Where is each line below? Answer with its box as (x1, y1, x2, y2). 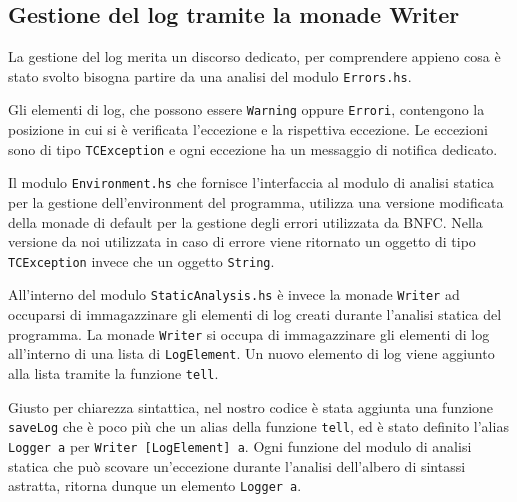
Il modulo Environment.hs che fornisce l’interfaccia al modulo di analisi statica (8, 172, 494, 193)
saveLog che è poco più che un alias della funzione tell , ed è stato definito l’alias (8, 416, 509, 437)
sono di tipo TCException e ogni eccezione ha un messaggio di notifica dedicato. (8, 138, 498, 159)
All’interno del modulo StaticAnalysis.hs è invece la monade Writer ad (8, 284, 460, 305)
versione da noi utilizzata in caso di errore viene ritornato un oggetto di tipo (8, 231, 476, 252)
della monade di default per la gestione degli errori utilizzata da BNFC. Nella (8, 211, 483, 232)
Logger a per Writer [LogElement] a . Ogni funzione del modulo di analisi (8, 435, 472, 456)
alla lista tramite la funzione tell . (8, 363, 219, 384)
